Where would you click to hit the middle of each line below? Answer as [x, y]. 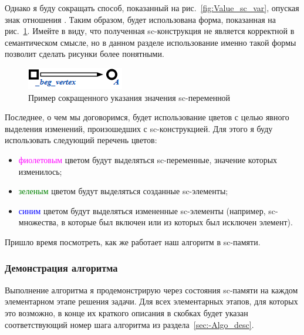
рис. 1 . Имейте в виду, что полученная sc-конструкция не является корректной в [150, 31]
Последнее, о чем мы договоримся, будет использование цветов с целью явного [147, 117]
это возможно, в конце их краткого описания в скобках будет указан [126, 312]
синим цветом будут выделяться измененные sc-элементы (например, [142, 210]
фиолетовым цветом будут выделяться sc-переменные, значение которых [148, 159]
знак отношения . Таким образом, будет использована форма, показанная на [141, 19]
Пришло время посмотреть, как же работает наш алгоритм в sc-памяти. [133, 241]
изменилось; [40, 171]
